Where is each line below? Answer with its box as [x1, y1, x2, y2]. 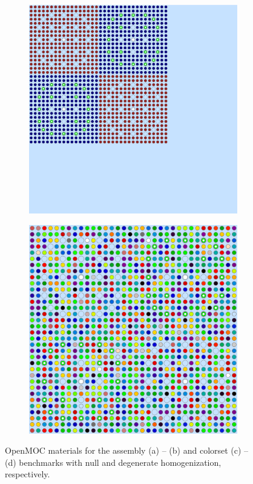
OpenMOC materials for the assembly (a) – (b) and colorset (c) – [5, 444, 249, 457]
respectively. [5, 468, 50, 480]
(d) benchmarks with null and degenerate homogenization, [5, 455, 222, 468]
